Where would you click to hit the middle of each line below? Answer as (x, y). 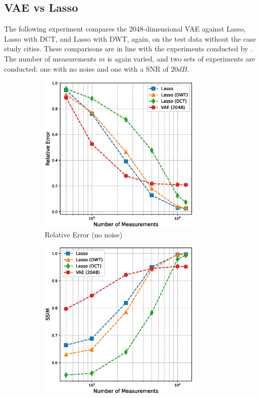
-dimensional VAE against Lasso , (194, 29)
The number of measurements (50, 58)
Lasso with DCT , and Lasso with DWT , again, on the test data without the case (130, 38)
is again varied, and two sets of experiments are (181, 58)
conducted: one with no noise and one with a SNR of (86, 68)
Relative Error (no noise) (84, 234)
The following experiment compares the (66, 29)
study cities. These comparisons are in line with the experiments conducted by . (128, 49)
